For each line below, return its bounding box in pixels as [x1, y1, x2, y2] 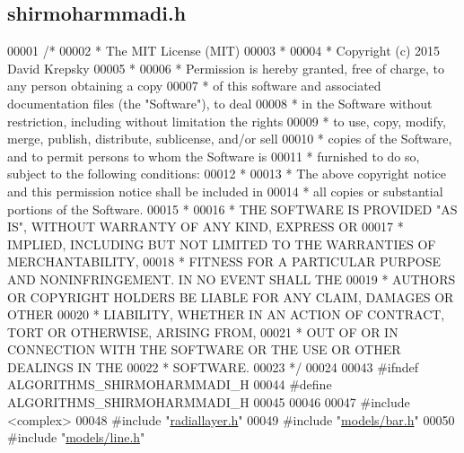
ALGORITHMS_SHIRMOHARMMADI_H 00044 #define [7, 375, 332, 394]
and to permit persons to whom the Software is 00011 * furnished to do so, [7, 146, 420, 165]
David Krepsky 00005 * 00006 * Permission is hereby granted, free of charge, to [7, 58, 445, 77]
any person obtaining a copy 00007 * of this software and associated [7, 76, 381, 95]
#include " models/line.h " [7, 428, 145, 447]
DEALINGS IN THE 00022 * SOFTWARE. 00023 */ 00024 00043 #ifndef [7, 357, 419, 376]
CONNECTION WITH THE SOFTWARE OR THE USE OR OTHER [7, 340, 401, 359]
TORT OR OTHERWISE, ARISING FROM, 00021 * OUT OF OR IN [7, 322, 398, 341]
